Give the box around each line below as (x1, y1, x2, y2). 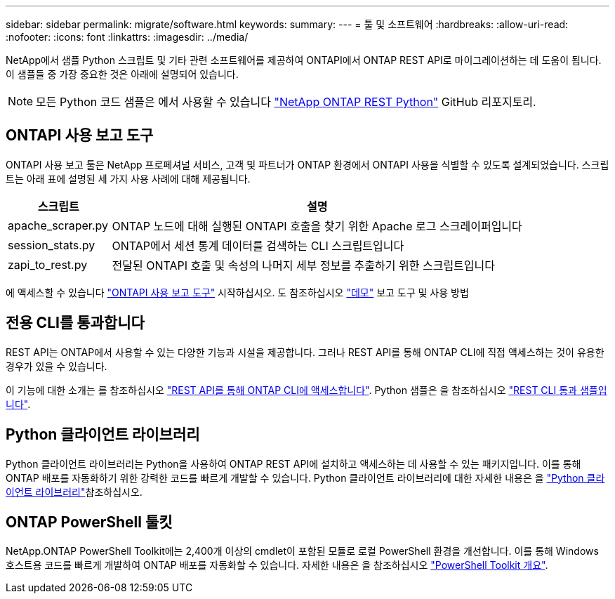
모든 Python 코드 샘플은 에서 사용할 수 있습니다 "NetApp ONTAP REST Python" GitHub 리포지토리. (36, 95, 536, 109)
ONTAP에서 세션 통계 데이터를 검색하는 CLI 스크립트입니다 (112, 238, 404, 253)
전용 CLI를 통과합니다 (6, 314, 145, 332)
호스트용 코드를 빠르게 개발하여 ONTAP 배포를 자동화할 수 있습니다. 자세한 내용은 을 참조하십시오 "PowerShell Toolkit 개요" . (6, 559, 548, 572)
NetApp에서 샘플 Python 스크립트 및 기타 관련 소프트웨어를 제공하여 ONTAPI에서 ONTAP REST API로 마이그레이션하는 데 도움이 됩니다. (6, 54, 602, 66)
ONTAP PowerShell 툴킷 (6, 513, 173, 531)
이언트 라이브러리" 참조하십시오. (6, 485, 143, 498)
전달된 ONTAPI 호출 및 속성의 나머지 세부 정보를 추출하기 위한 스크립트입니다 (112, 258, 495, 272)
